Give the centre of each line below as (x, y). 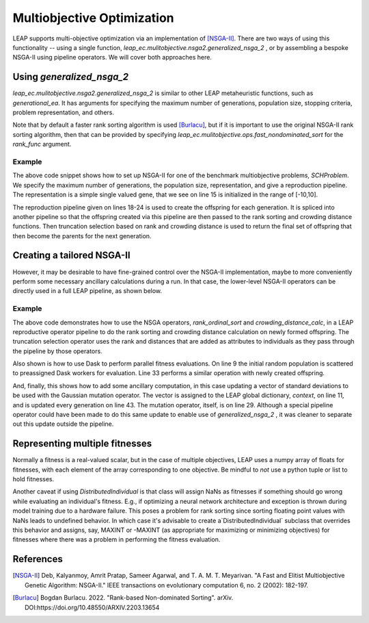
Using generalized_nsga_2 (71, 77)
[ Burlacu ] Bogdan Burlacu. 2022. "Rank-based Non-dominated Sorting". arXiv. (123, 598)
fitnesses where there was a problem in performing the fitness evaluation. (117, 539)
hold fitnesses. (33, 479)
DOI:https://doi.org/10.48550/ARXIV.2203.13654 (92, 607)
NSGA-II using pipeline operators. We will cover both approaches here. (112, 58)
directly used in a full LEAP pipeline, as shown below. (87, 291)
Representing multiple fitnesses (82, 444)
